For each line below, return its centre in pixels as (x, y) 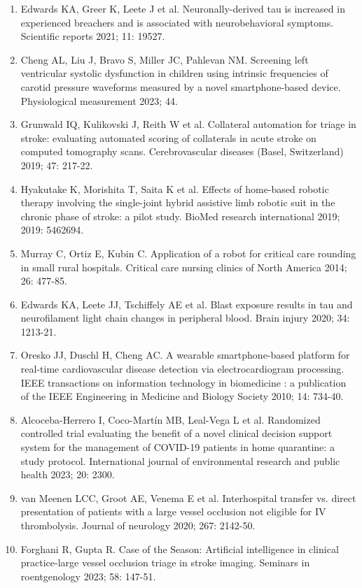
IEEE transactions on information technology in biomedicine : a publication (183, 382)
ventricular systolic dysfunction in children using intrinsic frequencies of (174, 73)
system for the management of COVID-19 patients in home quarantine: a (177, 447)
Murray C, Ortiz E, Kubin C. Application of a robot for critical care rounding (188, 253)
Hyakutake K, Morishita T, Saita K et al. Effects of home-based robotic (175, 188)
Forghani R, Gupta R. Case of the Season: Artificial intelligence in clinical (180, 548)
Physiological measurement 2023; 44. (99, 100)
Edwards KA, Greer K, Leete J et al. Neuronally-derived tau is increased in (183, 8)
